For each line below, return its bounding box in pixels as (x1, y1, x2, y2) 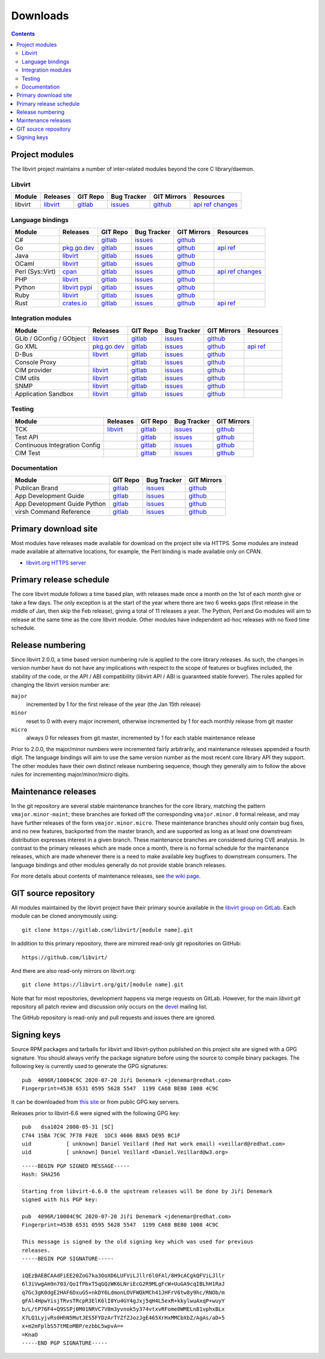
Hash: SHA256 (22, 1171, 60, 1178)
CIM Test (14, 449, 40, 457)
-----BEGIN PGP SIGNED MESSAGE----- (22, 1163, 130, 1169)
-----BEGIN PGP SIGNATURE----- (22, 1255, 114, 1262)
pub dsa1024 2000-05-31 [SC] (22, 1123, 114, 1131)
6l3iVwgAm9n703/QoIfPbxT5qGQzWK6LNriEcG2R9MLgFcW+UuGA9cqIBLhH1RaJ (22, 1281, 225, 1287)
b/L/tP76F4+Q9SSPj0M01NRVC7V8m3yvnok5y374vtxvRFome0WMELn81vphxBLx (22, 1306, 225, 1313)
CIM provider (14, 366, 52, 374)
